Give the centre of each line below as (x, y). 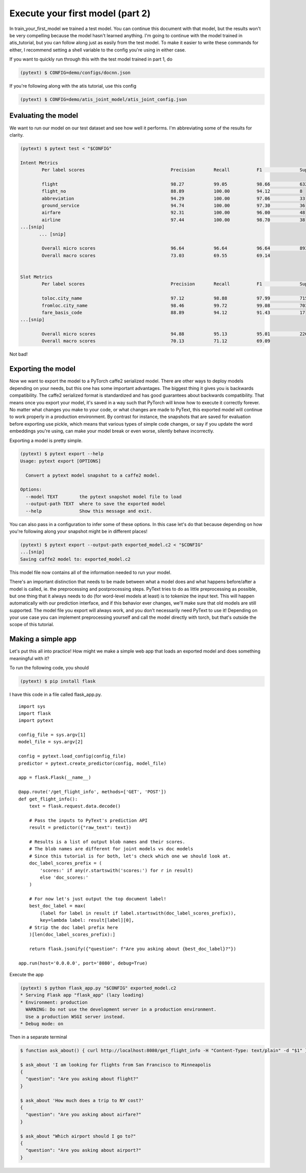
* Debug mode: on (42, 1024)
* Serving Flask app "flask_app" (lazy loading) (82, 995)
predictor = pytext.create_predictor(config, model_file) (93, 763)
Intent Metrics (39, 163)
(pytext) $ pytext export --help (62, 454)
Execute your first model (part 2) (80, 13)
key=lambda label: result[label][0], (87, 920)
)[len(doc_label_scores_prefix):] (72, 935)
